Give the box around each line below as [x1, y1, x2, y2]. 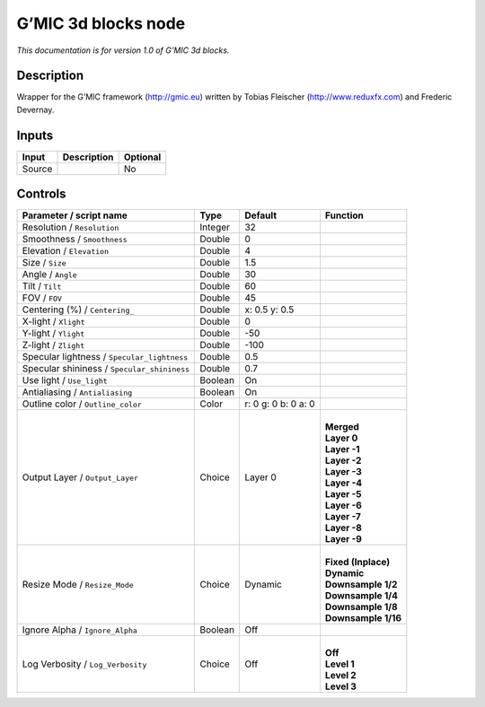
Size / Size [22, 257, 66, 269]
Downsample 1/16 [324, 612, 402, 624]
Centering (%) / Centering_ [22, 303, 135, 316]
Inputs [16, 127, 54, 143]
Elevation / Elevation [22, 245, 110, 257]
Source [22, 162, 53, 175]
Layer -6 [324, 499, 363, 511]
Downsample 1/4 [324, 589, 399, 602]
